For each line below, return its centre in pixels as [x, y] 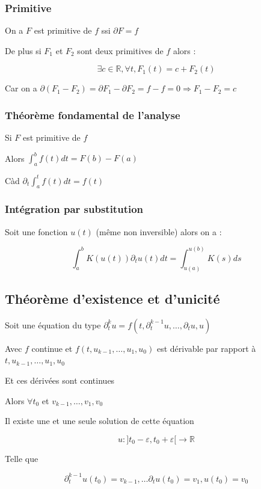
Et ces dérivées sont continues [60, 380]
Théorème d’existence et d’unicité [112, 298]
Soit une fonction [36, 231]
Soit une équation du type [53, 324]
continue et [52, 348]
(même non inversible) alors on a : [159, 231]
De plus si [23, 50]
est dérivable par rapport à [206, 348]
